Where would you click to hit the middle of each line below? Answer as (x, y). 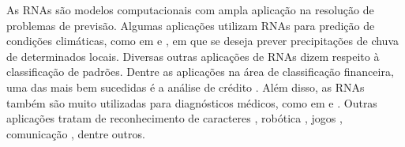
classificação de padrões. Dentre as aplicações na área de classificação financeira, (200, 72)
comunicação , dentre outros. (76, 133)
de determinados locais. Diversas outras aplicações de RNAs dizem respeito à (193, 56)
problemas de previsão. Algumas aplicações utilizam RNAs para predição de (191, 25)
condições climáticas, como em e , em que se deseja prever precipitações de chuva (203, 41)
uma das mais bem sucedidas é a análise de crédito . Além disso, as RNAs (186, 87)
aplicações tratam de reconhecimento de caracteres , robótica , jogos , (174, 118)
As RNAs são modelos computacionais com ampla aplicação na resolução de (190, 9)
